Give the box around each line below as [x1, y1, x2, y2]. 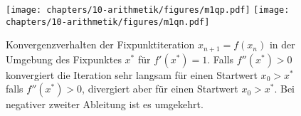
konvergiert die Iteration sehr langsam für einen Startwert [6, 67, 258, 82]
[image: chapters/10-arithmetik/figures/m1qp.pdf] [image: [6, 5, 290, 15]
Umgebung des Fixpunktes [6, 51, 122, 66]
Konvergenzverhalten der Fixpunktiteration [6, 37, 195, 52]
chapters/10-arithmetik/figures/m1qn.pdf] [6, 16, 210, 27]
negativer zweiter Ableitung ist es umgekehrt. [6, 97, 204, 112]
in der [269, 37, 295, 52]
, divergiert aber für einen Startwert [82, 81, 238, 96]
